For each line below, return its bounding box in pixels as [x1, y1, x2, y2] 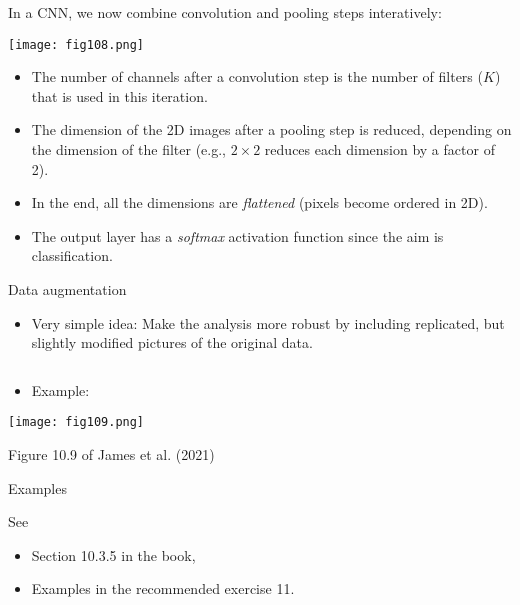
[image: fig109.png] [8, 415, 145, 430]
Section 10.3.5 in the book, [31, 544, 196, 565]
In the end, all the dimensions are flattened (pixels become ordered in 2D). [31, 192, 488, 213]
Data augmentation [8, 279, 127, 299]
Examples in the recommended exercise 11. [31, 578, 295, 599]
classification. [31, 245, 113, 266]
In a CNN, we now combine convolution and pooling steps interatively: [8, 2, 442, 22]
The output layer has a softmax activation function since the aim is [31, 225, 444, 246]
